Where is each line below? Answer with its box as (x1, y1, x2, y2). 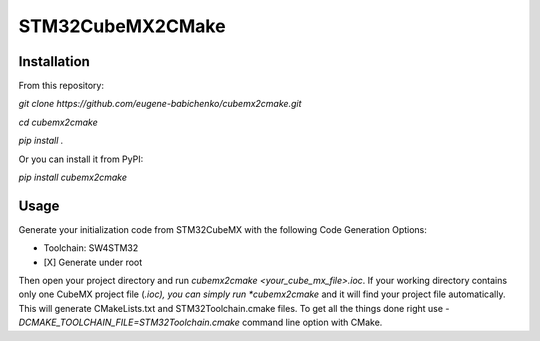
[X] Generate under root (43, 256, 143, 268)
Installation (18, 53, 90, 70)
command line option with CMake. (241, 316, 383, 329)
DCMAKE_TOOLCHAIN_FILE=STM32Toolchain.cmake (18, 316, 240, 329)
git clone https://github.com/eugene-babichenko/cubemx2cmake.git (18, 98, 302, 110)
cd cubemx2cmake (18, 116, 99, 128)
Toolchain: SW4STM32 (43, 242, 139, 254)
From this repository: (18, 80, 105, 92)
